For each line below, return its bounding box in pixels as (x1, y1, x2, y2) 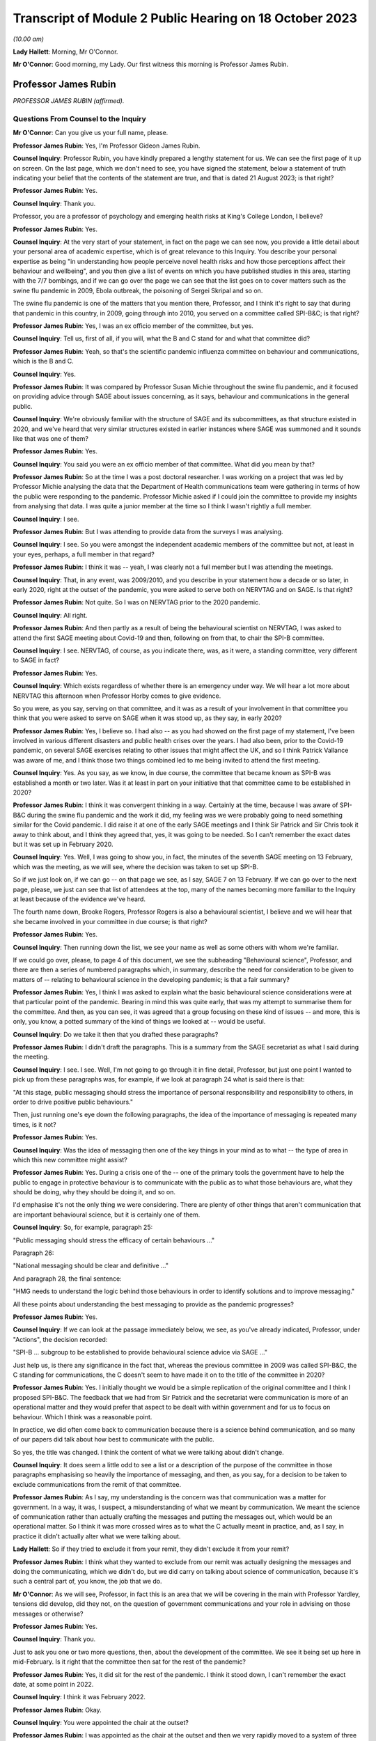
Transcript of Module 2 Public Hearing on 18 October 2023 (13, 10, 358, 26)
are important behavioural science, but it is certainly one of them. (13, 1210, 201, 1219)
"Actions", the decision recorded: (13, 1335, 108, 1343)
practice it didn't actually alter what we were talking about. (13, 1532, 181, 1540)
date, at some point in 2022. (13, 1680, 94, 1688)
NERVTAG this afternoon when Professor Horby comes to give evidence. (13, 692, 221, 700)
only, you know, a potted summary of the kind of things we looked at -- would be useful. (13, 1017, 266, 1026)
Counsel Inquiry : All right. (13, 611, 88, 619)
